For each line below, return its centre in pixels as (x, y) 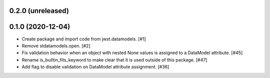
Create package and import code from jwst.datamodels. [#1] (84, 39)
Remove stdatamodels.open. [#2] (56, 45)
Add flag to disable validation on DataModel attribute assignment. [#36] (95, 67)
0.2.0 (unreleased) (39, 11)
